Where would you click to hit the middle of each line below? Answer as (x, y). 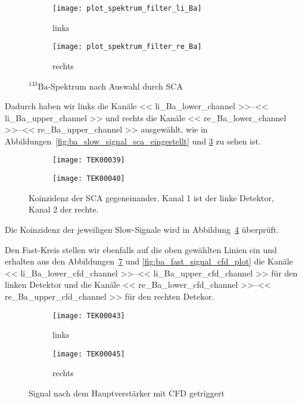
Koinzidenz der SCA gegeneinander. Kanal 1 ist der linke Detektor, (151, 197)
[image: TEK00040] (89, 179)
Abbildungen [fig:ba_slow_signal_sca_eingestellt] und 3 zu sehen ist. (133, 141)
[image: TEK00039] (89, 160)
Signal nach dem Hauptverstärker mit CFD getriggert (127, 393)
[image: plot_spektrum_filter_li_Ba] (127, 8)
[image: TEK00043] (89, 316)
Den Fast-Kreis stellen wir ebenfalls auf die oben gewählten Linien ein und (141, 249)
